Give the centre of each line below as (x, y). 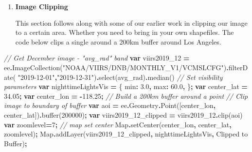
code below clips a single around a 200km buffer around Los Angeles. (118, 41)
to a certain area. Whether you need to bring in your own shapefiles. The (125, 32)
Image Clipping (42, 6)
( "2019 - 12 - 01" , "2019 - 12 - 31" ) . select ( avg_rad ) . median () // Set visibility (118, 77)
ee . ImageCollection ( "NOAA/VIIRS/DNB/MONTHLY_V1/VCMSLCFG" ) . (116, 67)
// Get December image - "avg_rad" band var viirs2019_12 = (97, 58)
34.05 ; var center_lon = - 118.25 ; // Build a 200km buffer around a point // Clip (126, 96)
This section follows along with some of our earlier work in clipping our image (131, 23)
